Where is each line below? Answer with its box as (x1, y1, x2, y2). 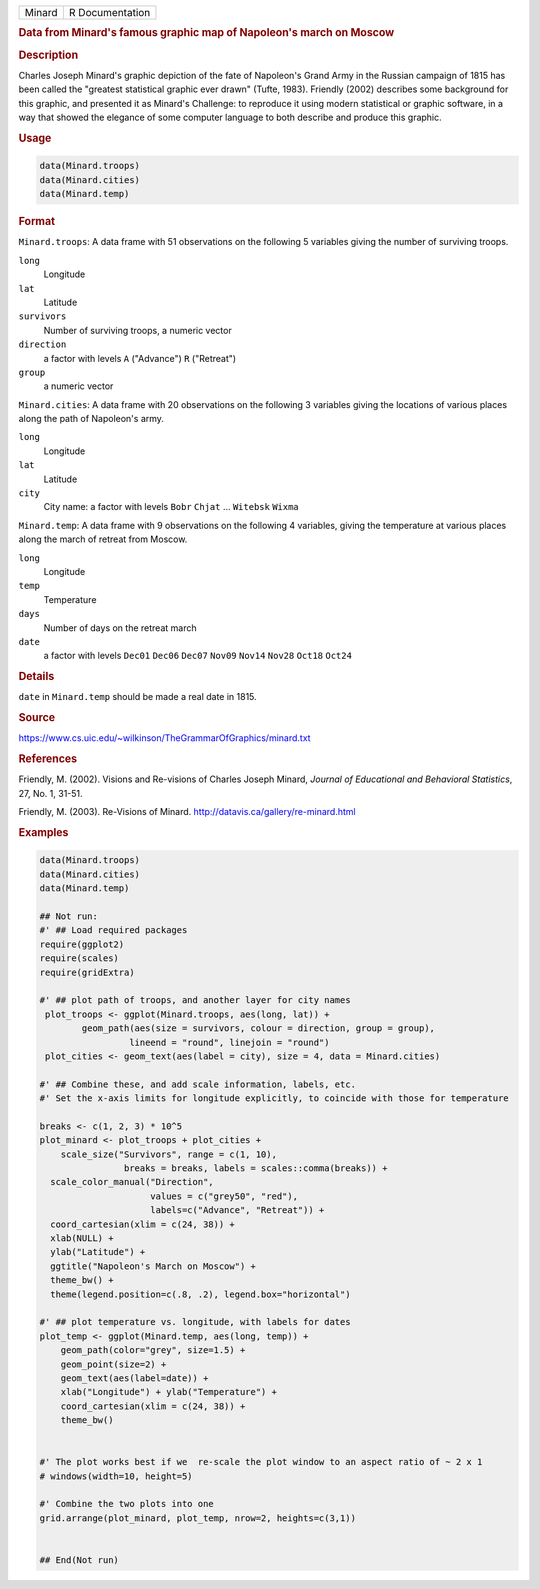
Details (18, 670, 55, 684)
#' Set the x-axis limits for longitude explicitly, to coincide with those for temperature (39, 1093, 509, 1104)
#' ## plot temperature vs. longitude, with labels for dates (39, 1316, 351, 1328)
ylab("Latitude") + (50, 1246, 146, 1258)
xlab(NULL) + (50, 1233, 114, 1244)
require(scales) (39, 953, 120, 964)
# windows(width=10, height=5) (39, 1470, 194, 1482)
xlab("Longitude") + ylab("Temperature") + (60, 1386, 277, 1398)
